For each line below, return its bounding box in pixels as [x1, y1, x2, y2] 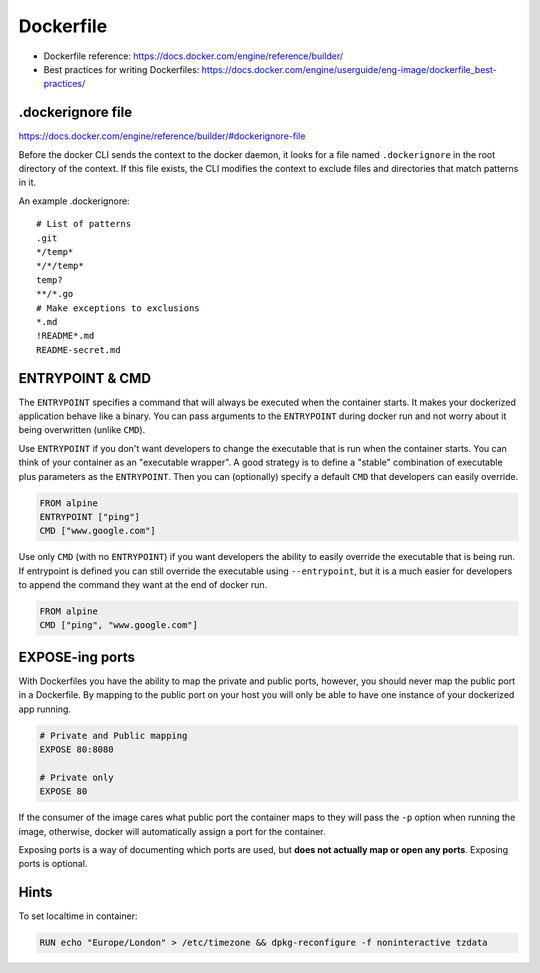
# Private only [39, 771, 114, 783]
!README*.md [36, 330, 95, 342]
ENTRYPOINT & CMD [18, 370, 152, 387]
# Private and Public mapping [39, 730, 188, 741]
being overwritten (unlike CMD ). [18, 424, 146, 436]
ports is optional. [18, 858, 88, 870]
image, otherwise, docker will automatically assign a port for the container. [18, 825, 326, 837]
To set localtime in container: [18, 910, 138, 922]
